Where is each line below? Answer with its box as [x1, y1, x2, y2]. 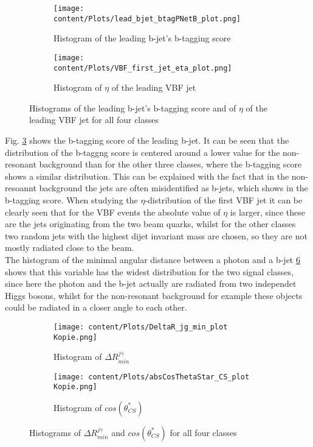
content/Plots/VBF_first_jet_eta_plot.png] [53, 63, 232, 72]
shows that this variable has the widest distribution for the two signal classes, [5, 265, 294, 278]
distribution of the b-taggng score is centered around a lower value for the [5, 146, 280, 158]
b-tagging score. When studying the [5, 193, 138, 206]
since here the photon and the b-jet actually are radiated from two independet [5, 277, 297, 290]
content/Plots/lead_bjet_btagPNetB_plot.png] [53, 14, 241, 23]
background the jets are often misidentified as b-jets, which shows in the [39, 181, 308, 194]
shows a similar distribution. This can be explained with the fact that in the [5, 169, 289, 182]
